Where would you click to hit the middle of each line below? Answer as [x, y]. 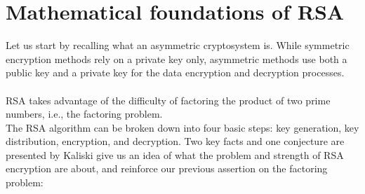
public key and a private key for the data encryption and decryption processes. [175, 72]
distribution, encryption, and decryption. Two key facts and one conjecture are [175, 141]
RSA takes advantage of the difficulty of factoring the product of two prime [168, 100]
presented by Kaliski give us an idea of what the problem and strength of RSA [175, 154]
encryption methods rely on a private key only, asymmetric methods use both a [177, 58]
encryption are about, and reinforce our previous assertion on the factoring [167, 168]
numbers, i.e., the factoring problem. [84, 114]
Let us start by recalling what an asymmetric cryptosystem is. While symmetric [178, 45]
